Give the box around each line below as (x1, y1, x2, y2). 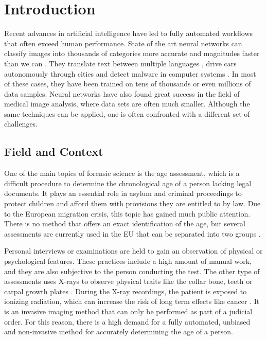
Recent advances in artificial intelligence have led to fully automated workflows (4, 28, 253, 39)
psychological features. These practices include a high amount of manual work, (4, 256, 252, 266)
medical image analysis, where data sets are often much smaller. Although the (4, 98, 250, 109)
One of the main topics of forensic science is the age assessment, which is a (4, 168, 240, 178)
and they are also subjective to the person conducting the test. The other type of (4, 265, 260, 276)
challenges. (4, 118, 38, 129)
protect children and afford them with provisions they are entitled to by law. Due (4, 198, 261, 209)
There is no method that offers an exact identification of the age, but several (4, 218, 245, 229)
